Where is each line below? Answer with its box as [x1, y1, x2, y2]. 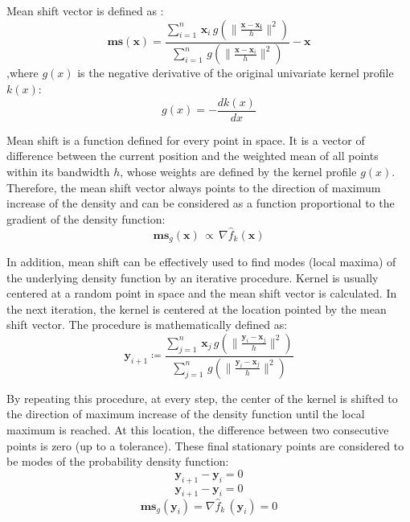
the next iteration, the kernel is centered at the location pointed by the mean [6, 300, 387, 317]
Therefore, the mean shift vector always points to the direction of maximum [6, 179, 381, 195]
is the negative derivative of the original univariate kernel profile [77, 64, 394, 81]
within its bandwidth [6, 162, 110, 179]
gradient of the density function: [6, 210, 166, 227]
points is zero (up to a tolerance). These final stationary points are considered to [6, 437, 404, 454]
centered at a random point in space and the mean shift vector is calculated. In [6, 285, 397, 302]
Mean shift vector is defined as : [6, 2, 164, 18]
